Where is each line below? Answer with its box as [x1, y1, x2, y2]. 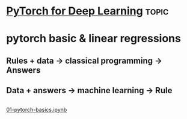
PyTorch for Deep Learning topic [6, 4, 169, 18]
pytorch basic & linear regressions [6, 32, 182, 46]
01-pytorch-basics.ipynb [6, 106, 67, 113]
